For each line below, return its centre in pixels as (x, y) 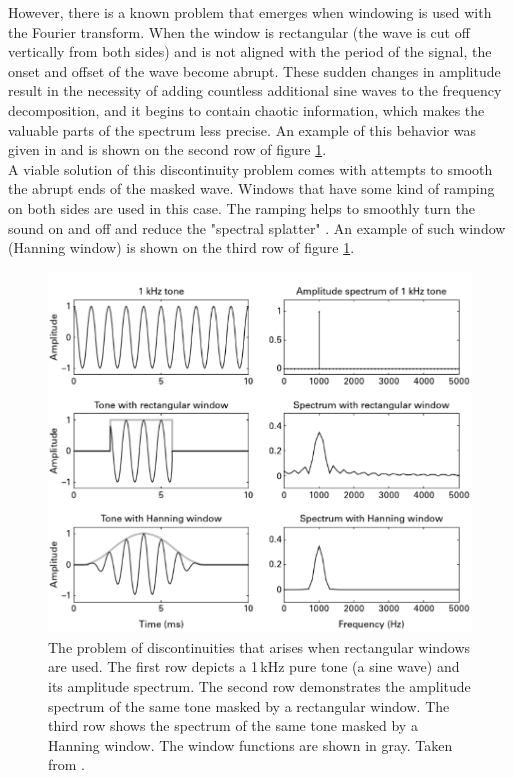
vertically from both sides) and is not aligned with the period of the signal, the (250, 51)
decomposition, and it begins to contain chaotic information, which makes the (246, 109)
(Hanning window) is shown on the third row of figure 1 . (181, 247)
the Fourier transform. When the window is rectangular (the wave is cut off (239, 31)
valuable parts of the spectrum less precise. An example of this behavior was (242, 129)
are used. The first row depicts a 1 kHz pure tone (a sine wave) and (254, 666)
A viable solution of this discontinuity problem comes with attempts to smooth (250, 168)
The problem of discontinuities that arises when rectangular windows (259, 646)
